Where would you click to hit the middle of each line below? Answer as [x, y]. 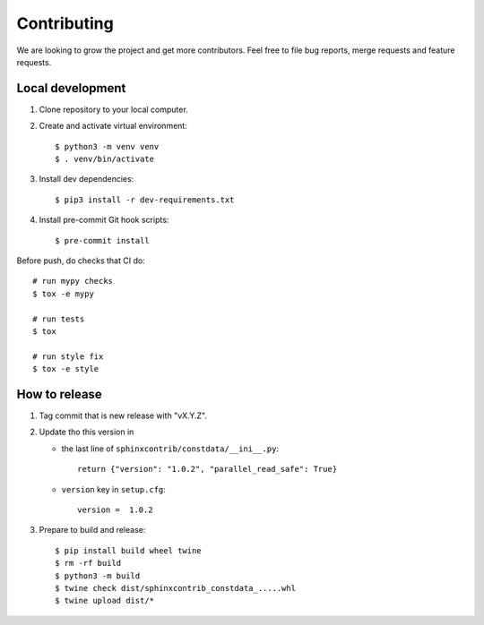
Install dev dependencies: [86, 179]
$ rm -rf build [88, 563]
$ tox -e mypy [63, 294]
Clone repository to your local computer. [113, 109]
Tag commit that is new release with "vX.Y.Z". [123, 415]
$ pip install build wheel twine [128, 550]
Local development [71, 88]
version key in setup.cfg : [113, 489]
